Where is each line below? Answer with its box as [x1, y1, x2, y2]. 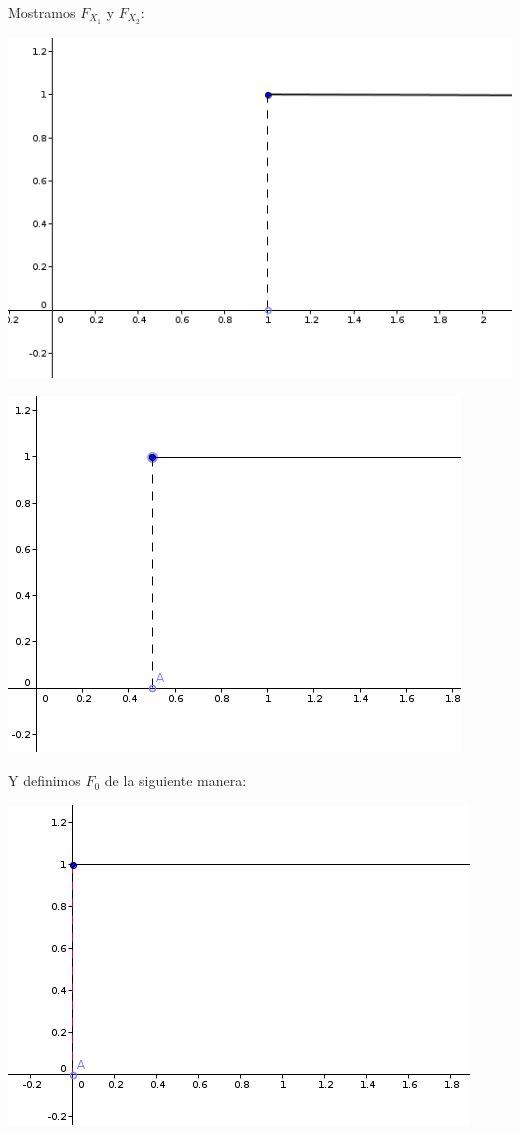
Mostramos [8, 2, 76, 22]
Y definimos [8, 770, 81, 791]
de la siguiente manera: [104, 770, 247, 791]
